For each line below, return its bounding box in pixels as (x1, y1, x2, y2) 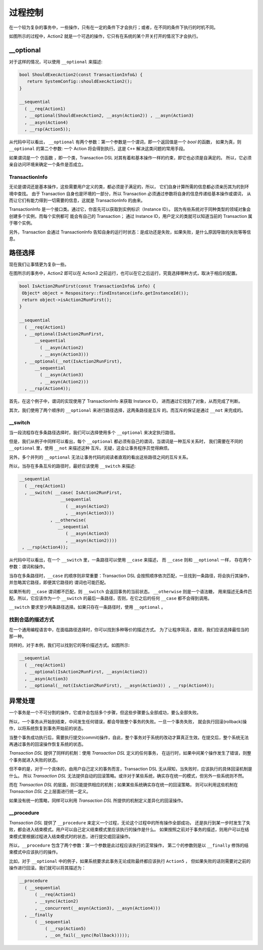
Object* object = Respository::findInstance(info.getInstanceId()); (22, 290, 189, 296)
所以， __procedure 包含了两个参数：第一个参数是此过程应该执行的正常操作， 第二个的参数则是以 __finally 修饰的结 (9, 842, 249, 848)
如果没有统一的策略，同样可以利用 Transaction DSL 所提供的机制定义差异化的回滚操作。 (9, 797, 186, 803)
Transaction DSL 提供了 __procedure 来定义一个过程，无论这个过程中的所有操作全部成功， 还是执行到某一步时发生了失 (9, 819, 251, 826)
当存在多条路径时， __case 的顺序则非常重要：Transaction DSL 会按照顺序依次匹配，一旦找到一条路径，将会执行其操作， (9, 573, 252, 579)
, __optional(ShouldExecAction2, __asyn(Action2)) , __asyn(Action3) (24, 113, 194, 118)
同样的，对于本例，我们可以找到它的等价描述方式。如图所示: (9, 642, 130, 648)
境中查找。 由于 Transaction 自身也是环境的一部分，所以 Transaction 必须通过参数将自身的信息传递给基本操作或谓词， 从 (9, 191, 251, 196)
